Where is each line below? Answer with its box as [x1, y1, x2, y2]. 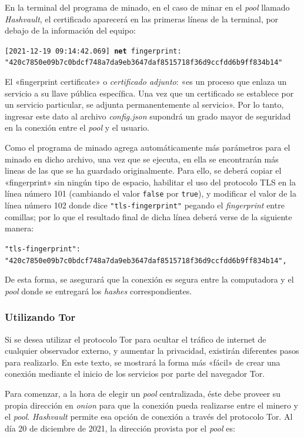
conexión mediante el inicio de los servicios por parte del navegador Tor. [5, 367, 265, 380]
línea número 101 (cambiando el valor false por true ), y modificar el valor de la [5, 187, 296, 200]
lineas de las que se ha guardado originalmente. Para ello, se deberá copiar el [5, 164, 282, 177]
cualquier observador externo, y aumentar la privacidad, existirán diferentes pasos [5, 344, 299, 357]
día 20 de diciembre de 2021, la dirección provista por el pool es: [5, 422, 235, 434]
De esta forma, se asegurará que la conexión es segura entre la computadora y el [5, 273, 294, 286]
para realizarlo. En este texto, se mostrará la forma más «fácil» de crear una [5, 356, 280, 368]
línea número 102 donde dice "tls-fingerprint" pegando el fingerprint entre [5, 199, 285, 211]
